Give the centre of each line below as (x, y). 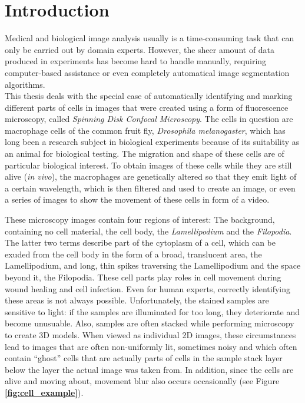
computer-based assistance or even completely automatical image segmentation (147, 72)
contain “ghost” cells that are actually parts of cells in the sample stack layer (144, 358)
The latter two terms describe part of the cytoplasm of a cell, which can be (140, 242)
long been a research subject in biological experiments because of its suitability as (152, 142)
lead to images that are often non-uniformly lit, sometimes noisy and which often (151, 346)
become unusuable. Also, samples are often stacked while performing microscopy (150, 323)
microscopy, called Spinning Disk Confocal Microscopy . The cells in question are (149, 119)
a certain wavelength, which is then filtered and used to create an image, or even (150, 188)
